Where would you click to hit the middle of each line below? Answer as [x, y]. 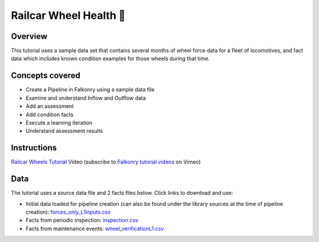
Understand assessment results [64, 131]
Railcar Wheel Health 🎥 [68, 15]
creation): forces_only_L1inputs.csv [68, 212]
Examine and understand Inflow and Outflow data [86, 98]
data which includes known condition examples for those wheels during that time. [110, 58]
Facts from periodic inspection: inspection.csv [82, 220]
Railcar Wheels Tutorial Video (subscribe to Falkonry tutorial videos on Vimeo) [106, 162]
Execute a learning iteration [59, 122]
